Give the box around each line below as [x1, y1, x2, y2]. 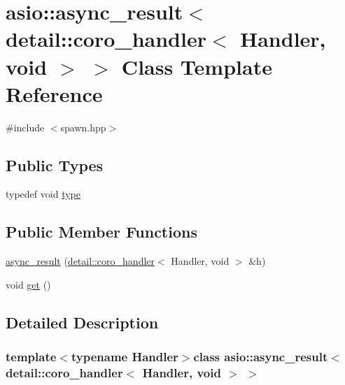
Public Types [6, 154, 104, 175]
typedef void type [6, 187, 80, 201]
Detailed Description [6, 311, 159, 333]
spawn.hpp [60, 119, 106, 134]
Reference [6, 79, 103, 108]
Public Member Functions [6, 221, 197, 242]
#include [6, 119, 45, 134]
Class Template [121, 52, 272, 80]
